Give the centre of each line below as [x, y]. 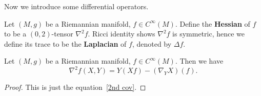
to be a [15, 34]
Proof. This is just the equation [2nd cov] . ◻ [75, 87]
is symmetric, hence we [209, 34]
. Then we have [199, 61]
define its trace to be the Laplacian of [65, 43]
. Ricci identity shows [122, 34]
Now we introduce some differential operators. [76, 6]
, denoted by [152, 43]
